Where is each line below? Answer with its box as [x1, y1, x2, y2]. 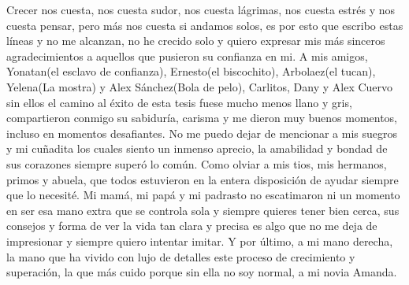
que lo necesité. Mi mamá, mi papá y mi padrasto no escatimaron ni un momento [6, 187, 400, 203]
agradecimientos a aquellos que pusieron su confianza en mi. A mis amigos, [6, 47, 368, 64]
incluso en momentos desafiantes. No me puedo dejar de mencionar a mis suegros [6, 124, 398, 141]
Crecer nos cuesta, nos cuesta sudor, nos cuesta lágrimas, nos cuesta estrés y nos [6, 2, 396, 17]
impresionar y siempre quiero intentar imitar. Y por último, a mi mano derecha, [6, 232, 393, 249]
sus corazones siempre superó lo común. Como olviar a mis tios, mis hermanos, [6, 155, 387, 172]
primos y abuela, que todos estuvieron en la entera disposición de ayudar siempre [6, 171, 399, 187]
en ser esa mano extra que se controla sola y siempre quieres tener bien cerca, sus [6, 202, 400, 218]
